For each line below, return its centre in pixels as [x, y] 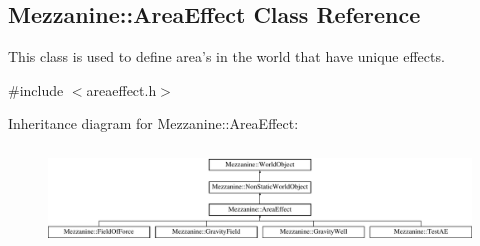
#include [36, 89]
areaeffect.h [121, 89]
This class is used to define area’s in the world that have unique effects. [226, 56]
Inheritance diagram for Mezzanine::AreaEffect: [153, 123]
